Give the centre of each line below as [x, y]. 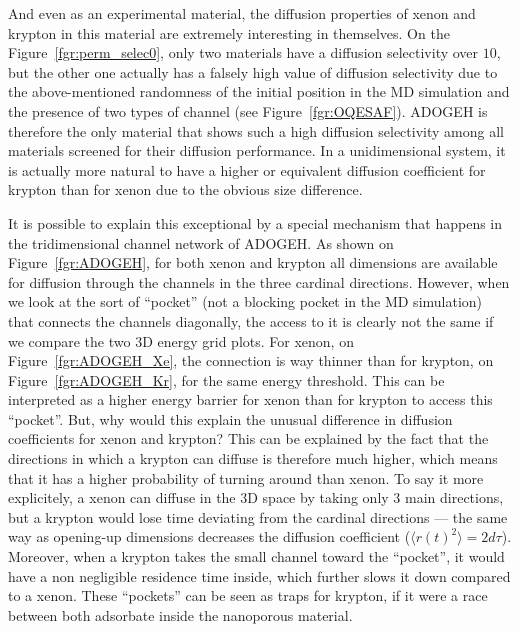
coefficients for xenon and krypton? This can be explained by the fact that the [248, 438]
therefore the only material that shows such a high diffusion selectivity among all [256, 130]
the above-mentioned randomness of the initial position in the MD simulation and [259, 91]
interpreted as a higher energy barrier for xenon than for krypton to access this [250, 399]
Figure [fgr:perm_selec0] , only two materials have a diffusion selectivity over [243, 52]
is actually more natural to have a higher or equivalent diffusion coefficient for [247, 169]
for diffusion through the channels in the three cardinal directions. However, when [259, 281]
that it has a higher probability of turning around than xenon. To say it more [246, 477]
